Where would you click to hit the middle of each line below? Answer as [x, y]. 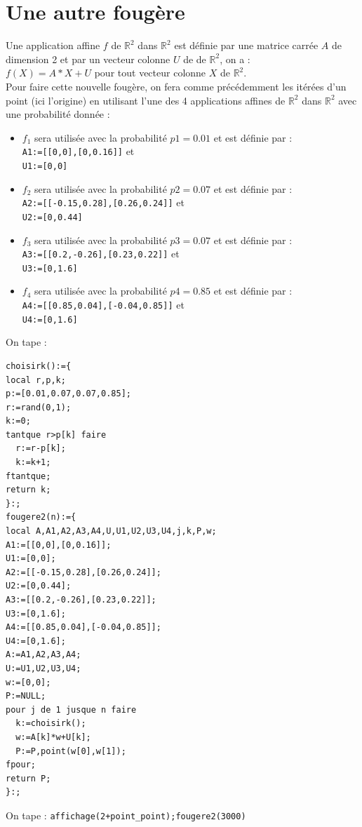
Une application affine [53, 45]
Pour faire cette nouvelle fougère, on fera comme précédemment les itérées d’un [176, 86]
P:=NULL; [26, 696]
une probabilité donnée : [58, 114]
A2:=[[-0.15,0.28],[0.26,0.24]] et [103, 202]
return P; [28, 778]
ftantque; [28, 476]
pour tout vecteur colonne [150, 73]
